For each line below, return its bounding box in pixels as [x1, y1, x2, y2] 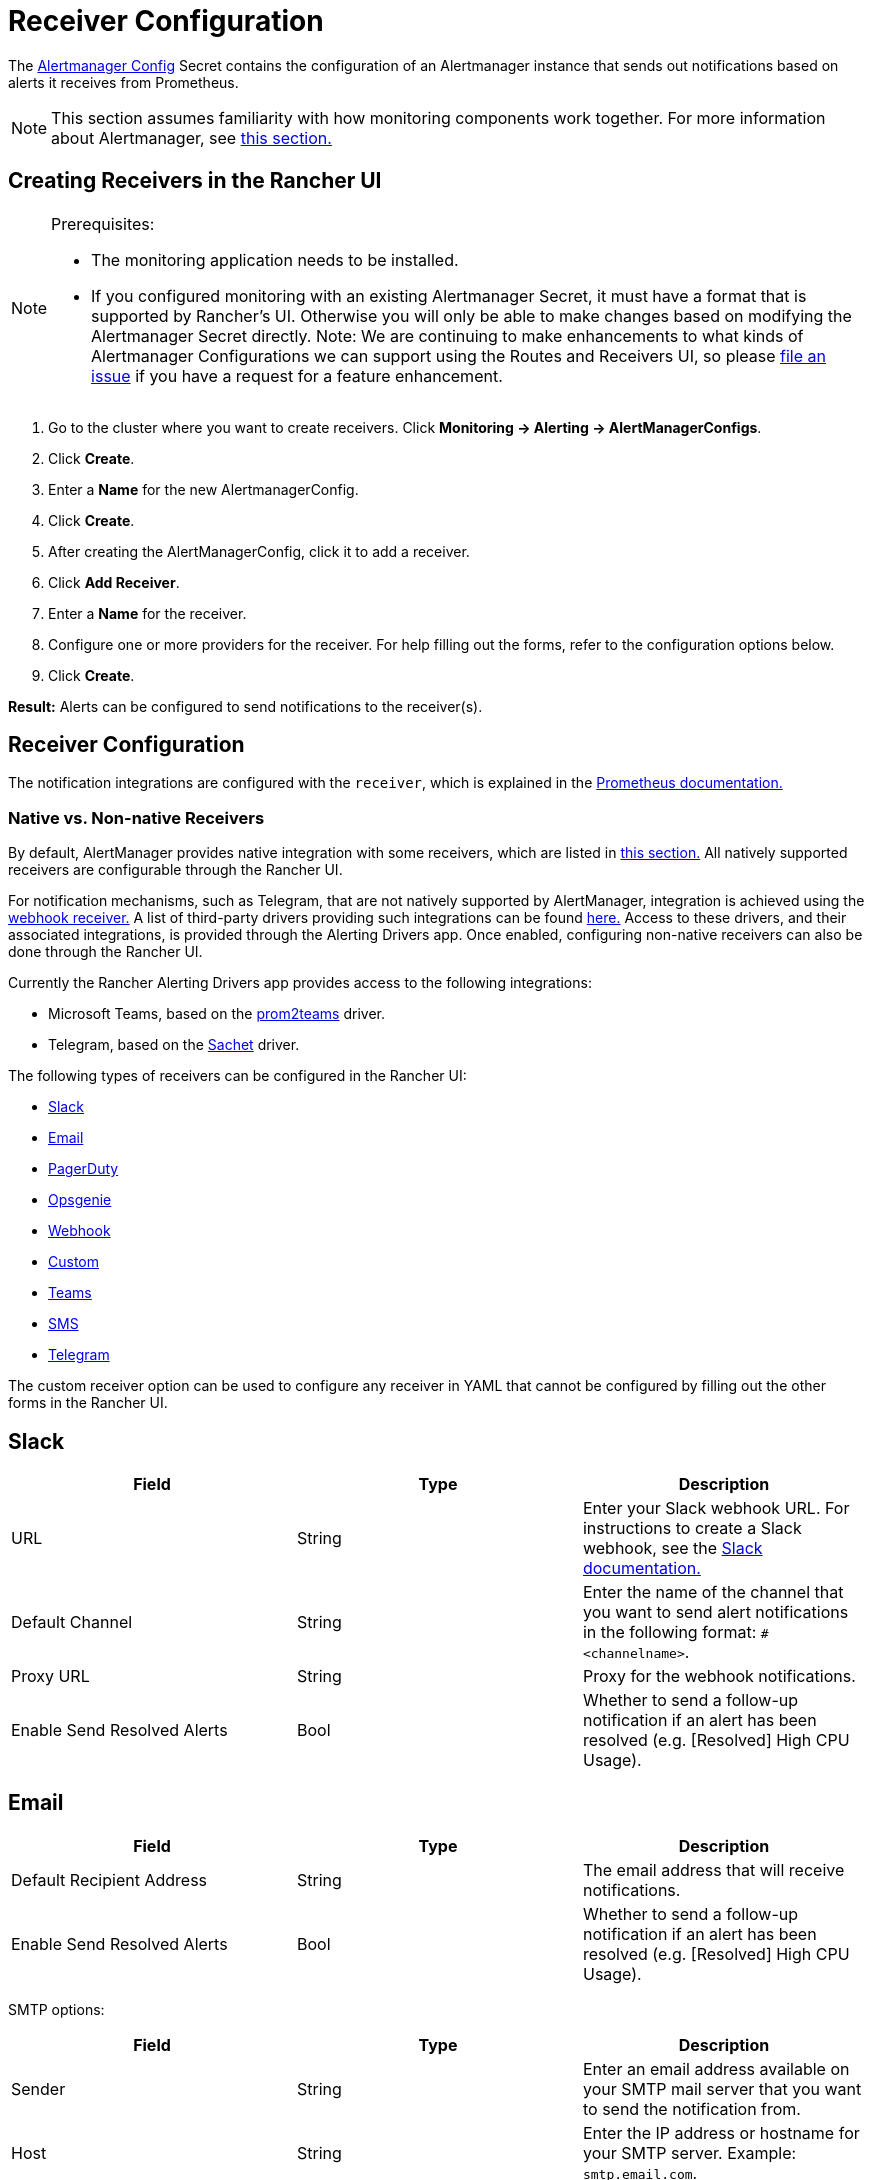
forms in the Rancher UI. [8, 1394, 168, 1412]
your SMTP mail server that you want [582, 2078, 862, 2099]
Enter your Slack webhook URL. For [582, 1498, 850, 1519]
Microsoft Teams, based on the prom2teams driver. [48, 1005, 385, 1023]
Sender [11, 2078, 66, 2099]
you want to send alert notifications [582, 1602, 849, 1623]
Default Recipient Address [11, 1869, 208, 1890]
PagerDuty [48, 1160, 119, 1178]
